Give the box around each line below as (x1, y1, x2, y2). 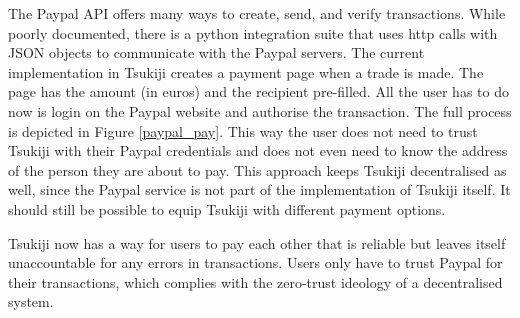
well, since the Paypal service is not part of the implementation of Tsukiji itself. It (8, 179, 511, 200)
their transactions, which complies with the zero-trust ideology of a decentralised (8, 271, 503, 292)
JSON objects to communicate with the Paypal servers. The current (8, 42, 425, 63)
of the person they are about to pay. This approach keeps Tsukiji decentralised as (8, 159, 507, 180)
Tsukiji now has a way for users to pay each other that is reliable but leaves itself (8, 232, 506, 253)
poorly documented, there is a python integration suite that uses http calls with (8, 22, 498, 43)
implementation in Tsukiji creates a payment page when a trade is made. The (8, 61, 484, 82)
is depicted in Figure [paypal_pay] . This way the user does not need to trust (8, 120, 478, 141)
